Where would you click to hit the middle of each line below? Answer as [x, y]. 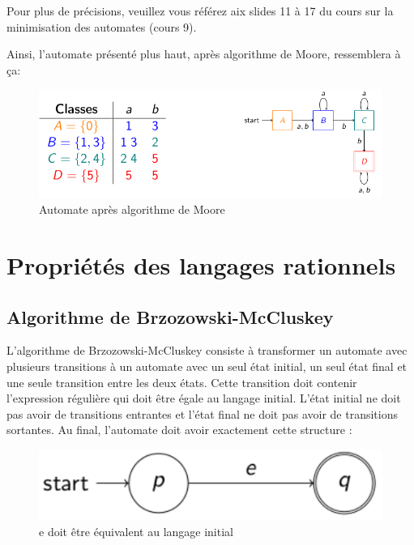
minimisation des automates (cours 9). [102, 26]
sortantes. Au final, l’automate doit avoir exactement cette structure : [179, 430]
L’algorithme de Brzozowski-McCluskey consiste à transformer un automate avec [207, 350]
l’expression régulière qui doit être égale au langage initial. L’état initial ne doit [204, 398]
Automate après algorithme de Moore [132, 209]
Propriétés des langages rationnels [201, 265]
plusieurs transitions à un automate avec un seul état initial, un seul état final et [207, 366]
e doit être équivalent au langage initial [136, 531]
